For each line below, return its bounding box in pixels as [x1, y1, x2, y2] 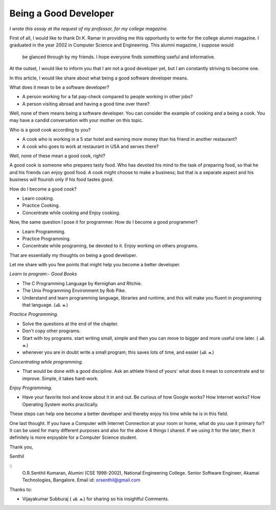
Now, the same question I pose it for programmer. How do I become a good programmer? [9, 219, 198, 225]
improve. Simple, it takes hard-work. [22, 375, 99, 381]
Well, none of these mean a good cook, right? [9, 153, 106, 159]
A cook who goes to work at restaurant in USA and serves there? [22, 143, 159, 150]
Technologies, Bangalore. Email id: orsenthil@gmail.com [22, 477, 141, 483]
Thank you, [9, 443, 33, 450]
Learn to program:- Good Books [9, 271, 77, 277]
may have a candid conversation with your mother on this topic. [9, 117, 144, 123]
